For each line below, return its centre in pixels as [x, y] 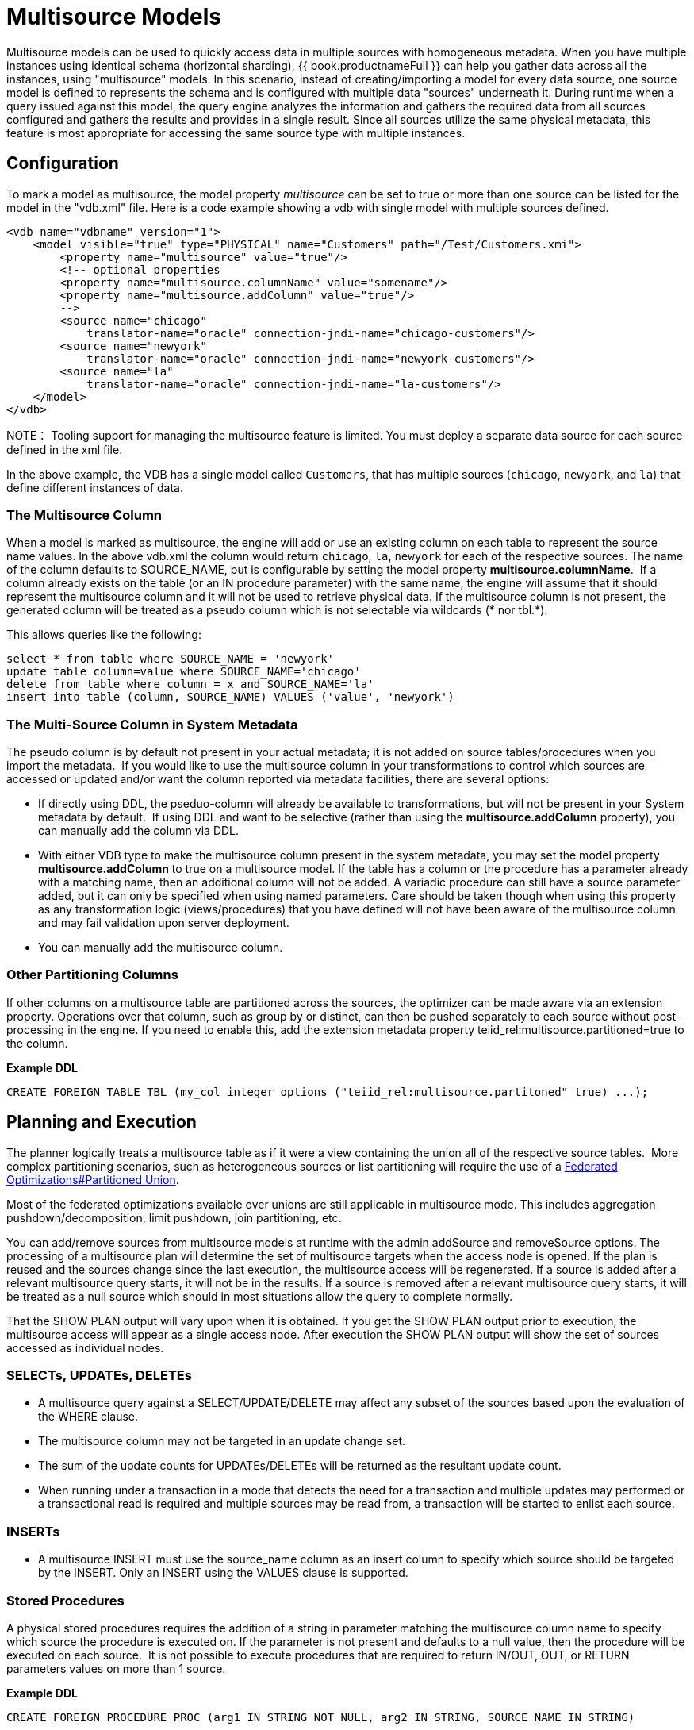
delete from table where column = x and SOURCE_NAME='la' [190, 684]
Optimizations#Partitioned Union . [93, 1179]
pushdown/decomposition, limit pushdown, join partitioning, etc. [174, 1217]
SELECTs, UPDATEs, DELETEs [99, 1376]
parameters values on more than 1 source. [116, 1668]
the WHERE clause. [88, 1417]
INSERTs [33, 1531]
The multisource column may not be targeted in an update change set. [222, 1441]
